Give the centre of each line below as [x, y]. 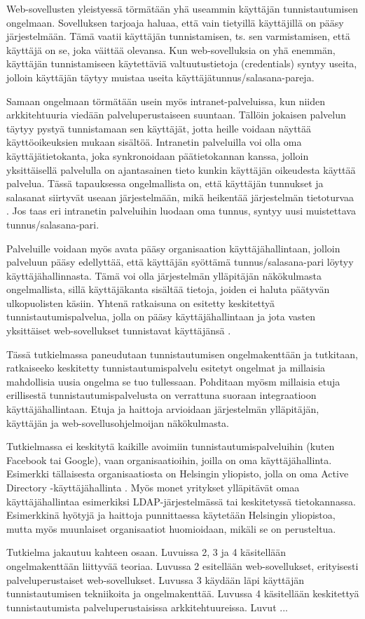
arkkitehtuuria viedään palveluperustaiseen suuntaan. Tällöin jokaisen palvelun [176, 115]
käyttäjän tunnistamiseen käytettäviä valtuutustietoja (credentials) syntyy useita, [182, 63]
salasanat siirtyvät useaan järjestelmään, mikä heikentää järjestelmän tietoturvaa [180, 197]
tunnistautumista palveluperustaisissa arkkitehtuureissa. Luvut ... [147, 607]
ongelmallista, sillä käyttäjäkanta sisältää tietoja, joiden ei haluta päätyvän [168, 289]
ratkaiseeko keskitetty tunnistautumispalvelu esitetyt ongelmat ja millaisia [166, 368]
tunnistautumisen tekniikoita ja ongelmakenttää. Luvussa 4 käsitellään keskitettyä [183, 593]
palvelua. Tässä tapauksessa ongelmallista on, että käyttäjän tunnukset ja [165, 183]
